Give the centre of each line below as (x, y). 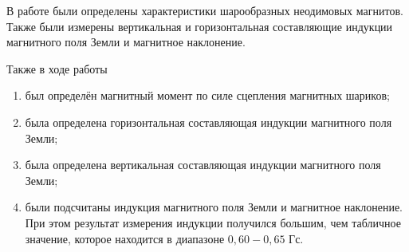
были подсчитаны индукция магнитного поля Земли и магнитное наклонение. (214, 207)
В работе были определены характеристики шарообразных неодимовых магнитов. (205, 10)
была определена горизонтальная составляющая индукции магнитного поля (208, 122)
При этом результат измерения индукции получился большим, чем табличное (213, 222)
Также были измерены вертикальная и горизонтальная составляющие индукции (200, 26)
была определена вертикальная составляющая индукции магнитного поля (203, 165)
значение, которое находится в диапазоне (125, 238)
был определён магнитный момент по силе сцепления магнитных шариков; (207, 95)
